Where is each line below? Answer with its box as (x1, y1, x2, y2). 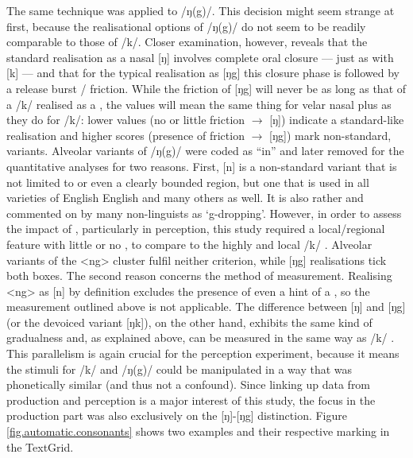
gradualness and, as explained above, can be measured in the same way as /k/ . (6, 329, 395, 346)
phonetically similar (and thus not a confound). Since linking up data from (6, 376, 371, 393)
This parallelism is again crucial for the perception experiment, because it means (6, 345, 399, 362)
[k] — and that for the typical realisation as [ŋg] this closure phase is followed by (6, 64, 399, 81)
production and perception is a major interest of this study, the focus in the (6, 391, 376, 408)
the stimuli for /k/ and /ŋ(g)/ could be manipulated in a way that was (6, 360, 353, 377)
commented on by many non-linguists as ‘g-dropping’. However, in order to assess (6, 204, 402, 221)
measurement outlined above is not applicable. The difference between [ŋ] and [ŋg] (6, 298, 406, 315)
